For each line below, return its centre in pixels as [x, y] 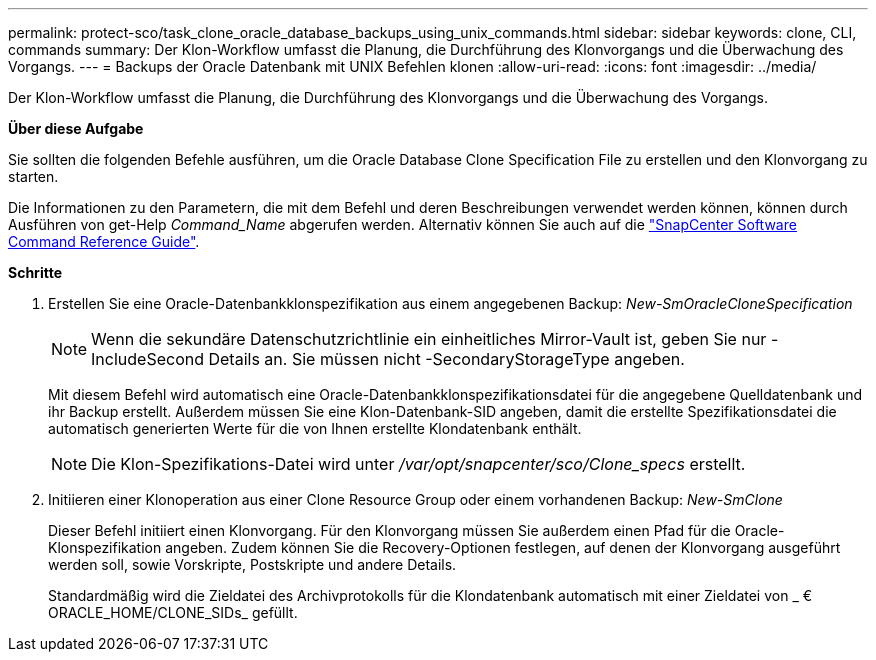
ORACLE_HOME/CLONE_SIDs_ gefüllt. [173, 612]
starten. [33, 176]
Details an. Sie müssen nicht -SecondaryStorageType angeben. [446, 359]
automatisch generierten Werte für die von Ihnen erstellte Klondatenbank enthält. [315, 428]
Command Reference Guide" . [104, 241]
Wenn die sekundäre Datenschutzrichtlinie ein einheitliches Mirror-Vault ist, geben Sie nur [429, 339]
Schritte [35, 272]
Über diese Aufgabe [76, 128]
